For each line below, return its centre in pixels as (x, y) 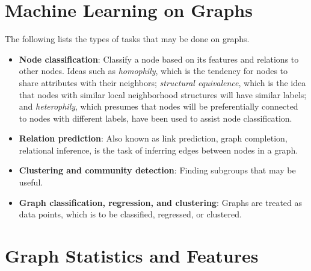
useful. (31, 182)
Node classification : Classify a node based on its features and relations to (159, 59)
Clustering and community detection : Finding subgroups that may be (157, 170)
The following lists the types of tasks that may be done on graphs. (127, 39)
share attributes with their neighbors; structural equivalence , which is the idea (162, 82)
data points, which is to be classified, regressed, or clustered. (130, 214)
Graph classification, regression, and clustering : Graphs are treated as (161, 202)
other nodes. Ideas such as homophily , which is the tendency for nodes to (153, 71)
